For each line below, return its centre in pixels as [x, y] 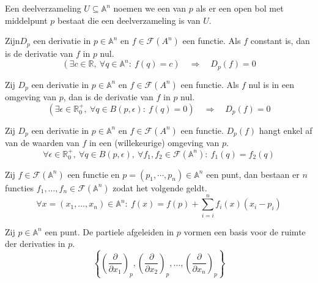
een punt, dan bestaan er [253, 174]
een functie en [94, 174]
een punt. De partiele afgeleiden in [109, 231]
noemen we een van [150, 8]
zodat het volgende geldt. [160, 187]
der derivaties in [35, 244]
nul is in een [271, 84]
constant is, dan [280, 41]
